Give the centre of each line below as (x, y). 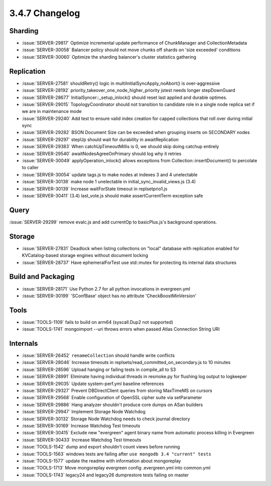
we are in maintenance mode (52, 111)
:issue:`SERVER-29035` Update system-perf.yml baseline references (93, 384)
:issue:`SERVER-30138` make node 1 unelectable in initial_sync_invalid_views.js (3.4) (109, 182)
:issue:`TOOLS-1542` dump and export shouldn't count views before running (101, 447)
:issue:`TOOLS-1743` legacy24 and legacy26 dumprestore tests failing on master (105, 475)
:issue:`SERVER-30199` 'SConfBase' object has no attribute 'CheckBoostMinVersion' (109, 296)
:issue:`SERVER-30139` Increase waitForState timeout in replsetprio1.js (95, 189)
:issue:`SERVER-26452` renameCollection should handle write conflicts (98, 355)
